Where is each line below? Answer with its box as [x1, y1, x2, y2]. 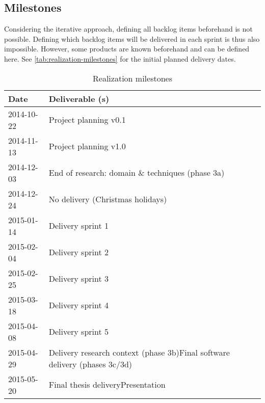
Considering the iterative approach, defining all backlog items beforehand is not [4, 23, 253, 34]
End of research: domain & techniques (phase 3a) [48, 167, 225, 179]
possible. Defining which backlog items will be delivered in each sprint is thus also [4, 33, 260, 44]
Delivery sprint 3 [48, 273, 109, 285]
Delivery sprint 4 [48, 299, 109, 311]
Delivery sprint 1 [48, 220, 109, 232]
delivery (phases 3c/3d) [48, 358, 132, 370]
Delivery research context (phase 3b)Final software [48, 346, 230, 358]
